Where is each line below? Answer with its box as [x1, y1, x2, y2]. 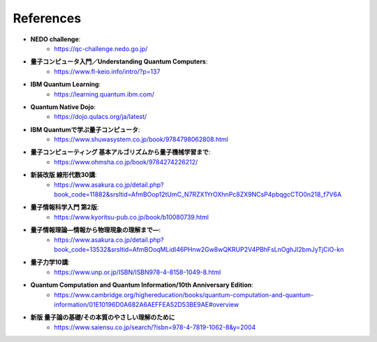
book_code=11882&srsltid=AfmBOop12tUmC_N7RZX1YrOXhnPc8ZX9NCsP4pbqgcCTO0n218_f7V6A [54, 190, 342, 199]
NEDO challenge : [30, 35, 81, 43]
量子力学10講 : [30, 258, 70, 266]
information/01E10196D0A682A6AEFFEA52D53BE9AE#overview [54, 300, 239, 308]
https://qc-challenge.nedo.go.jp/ [54, 44, 148, 52]
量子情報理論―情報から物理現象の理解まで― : [30, 226, 161, 234]
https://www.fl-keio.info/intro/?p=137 [54, 67, 161, 76]
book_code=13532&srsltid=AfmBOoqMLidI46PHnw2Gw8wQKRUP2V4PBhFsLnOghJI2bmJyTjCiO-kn [54, 245, 344, 253]
